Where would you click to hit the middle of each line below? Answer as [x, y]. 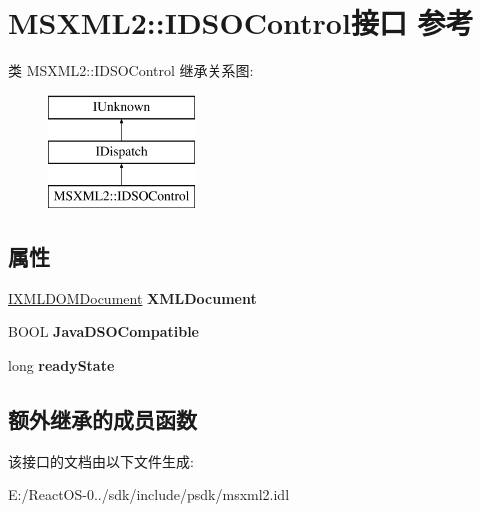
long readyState [61, 365]
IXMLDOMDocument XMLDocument [132, 297]
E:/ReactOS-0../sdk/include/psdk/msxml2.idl [149, 494]
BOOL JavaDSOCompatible [104, 331]
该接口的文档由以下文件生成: [101, 460]
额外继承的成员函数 [102, 419]
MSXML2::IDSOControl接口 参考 [241, 22]
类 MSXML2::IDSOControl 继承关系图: [131, 70]
